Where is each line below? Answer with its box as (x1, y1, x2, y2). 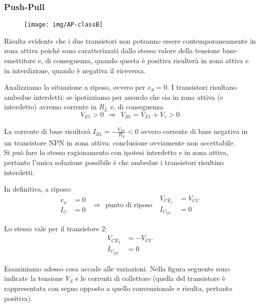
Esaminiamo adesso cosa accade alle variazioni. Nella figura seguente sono (4, 263, 230, 273)
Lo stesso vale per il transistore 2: (4, 223, 107, 234)
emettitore (4, 55, 36, 66)
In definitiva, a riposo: (4, 184, 72, 194)
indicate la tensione (4, 273, 63, 283)
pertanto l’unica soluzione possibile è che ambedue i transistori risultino (4, 157, 224, 167)
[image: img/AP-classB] (24, 21, 103, 29)
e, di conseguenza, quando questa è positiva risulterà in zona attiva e (37, 55, 249, 66)
